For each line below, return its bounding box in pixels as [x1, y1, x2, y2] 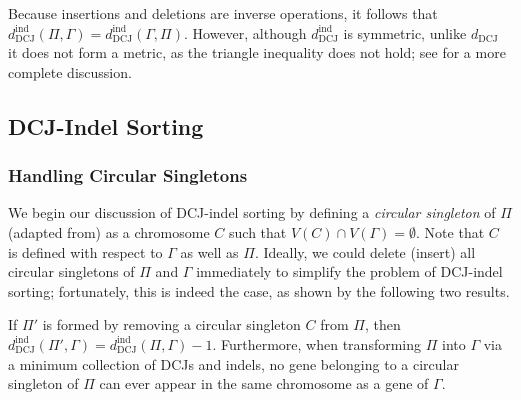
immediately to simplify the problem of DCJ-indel [196, 261, 503, 282]
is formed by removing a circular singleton [42, 314, 301, 335]
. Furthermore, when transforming [212, 333, 422, 354]
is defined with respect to [8, 241, 163, 262]
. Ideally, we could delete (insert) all [254, 241, 476, 262]
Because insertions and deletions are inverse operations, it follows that [8, 3, 438, 23]
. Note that [416, 221, 485, 242]
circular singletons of [8, 261, 135, 282]
